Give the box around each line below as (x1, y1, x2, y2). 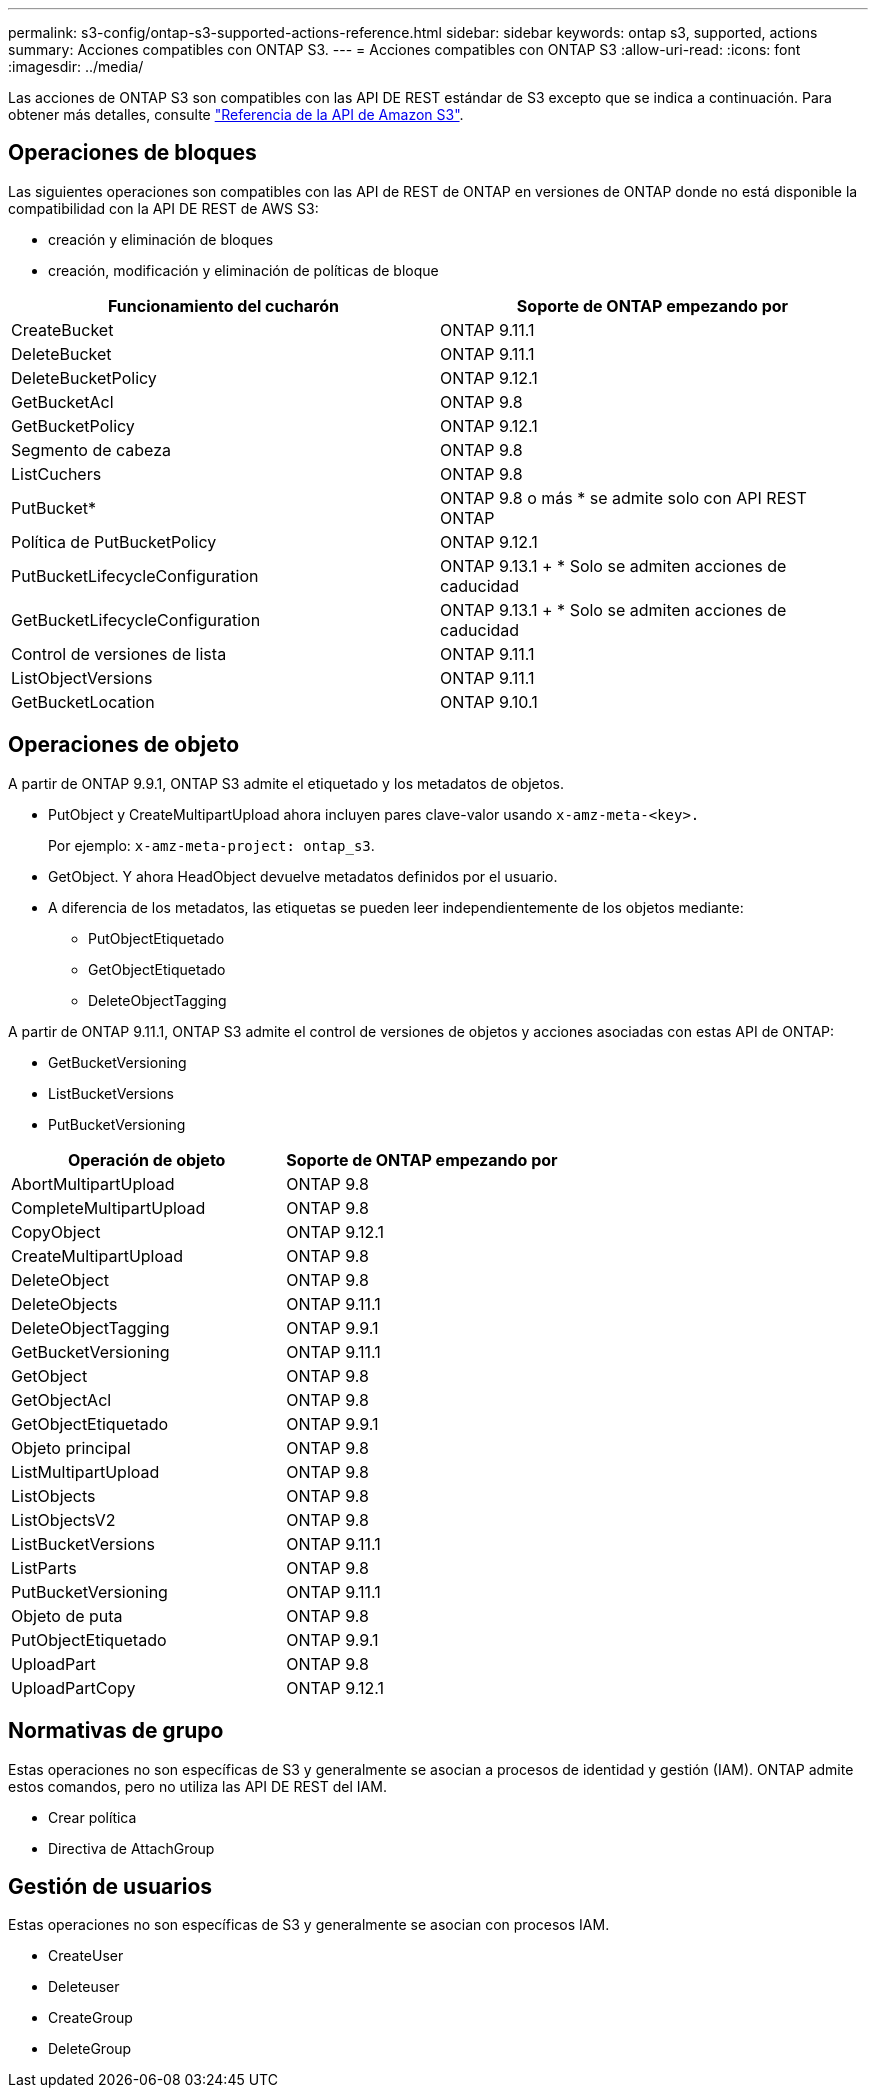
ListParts (11, 1557, 77, 1578)
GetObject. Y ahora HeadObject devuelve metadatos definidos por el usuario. (48, 867, 558, 885)
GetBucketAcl (11, 391, 114, 412)
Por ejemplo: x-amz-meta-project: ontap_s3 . (48, 836, 375, 854)
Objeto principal (11, 1437, 131, 1458)
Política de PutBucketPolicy (11, 531, 217, 552)
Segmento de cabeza (11, 439, 171, 460)
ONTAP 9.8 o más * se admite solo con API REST (440, 487, 807, 508)
